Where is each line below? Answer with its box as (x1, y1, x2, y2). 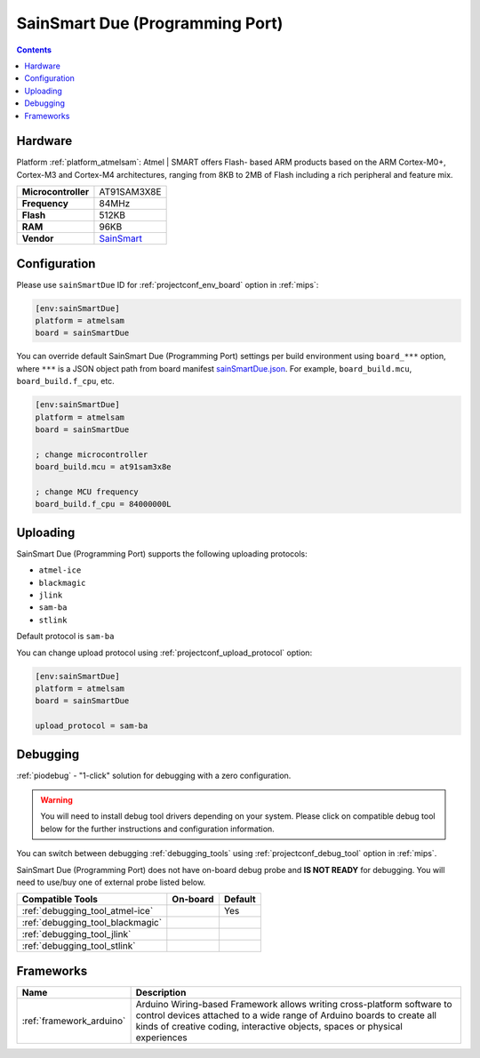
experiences (135, 1031, 188, 1044)
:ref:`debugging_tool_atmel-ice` (21, 905, 154, 918)
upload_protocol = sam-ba (35, 721, 148, 731)
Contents (16, 44, 52, 55)
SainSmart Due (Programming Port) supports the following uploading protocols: (16, 548, 308, 559)
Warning (40, 795, 73, 806)
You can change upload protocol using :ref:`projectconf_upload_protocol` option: (16, 647, 313, 658)
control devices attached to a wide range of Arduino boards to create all (135, 1009, 437, 1022)
